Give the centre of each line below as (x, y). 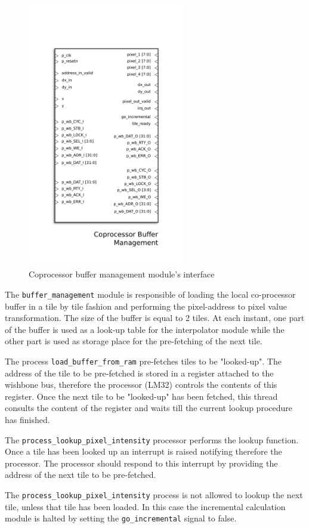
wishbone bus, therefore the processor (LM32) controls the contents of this (141, 385)
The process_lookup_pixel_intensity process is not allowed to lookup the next (154, 495)
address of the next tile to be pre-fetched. (81, 475)
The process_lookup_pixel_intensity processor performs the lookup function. (152, 439)
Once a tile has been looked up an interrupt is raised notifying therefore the (143, 451)
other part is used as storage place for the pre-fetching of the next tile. (134, 341)
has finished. (27, 420)
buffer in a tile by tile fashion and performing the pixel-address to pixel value (146, 306)
